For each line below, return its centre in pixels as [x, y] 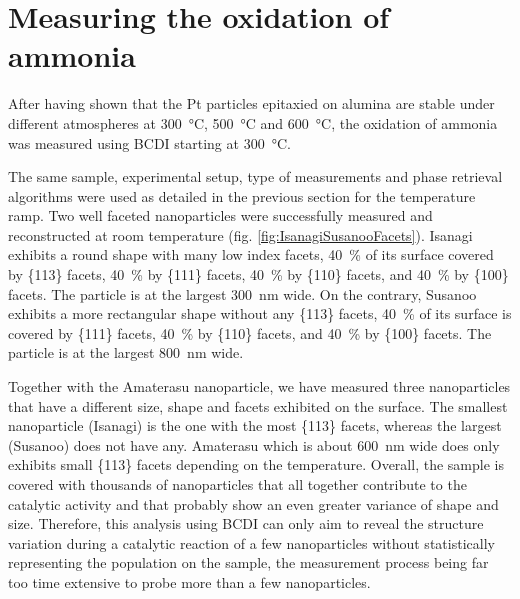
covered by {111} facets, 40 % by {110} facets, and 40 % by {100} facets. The [250, 332]
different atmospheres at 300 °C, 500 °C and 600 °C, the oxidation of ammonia [253, 122]
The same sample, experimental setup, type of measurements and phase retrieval [255, 176]
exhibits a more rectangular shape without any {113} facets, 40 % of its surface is [260, 313]
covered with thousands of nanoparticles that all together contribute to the [237, 484]
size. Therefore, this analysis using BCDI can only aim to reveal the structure [246, 523]
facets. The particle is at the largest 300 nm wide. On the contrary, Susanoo [242, 293]
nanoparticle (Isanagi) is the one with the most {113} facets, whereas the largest [255, 425]
